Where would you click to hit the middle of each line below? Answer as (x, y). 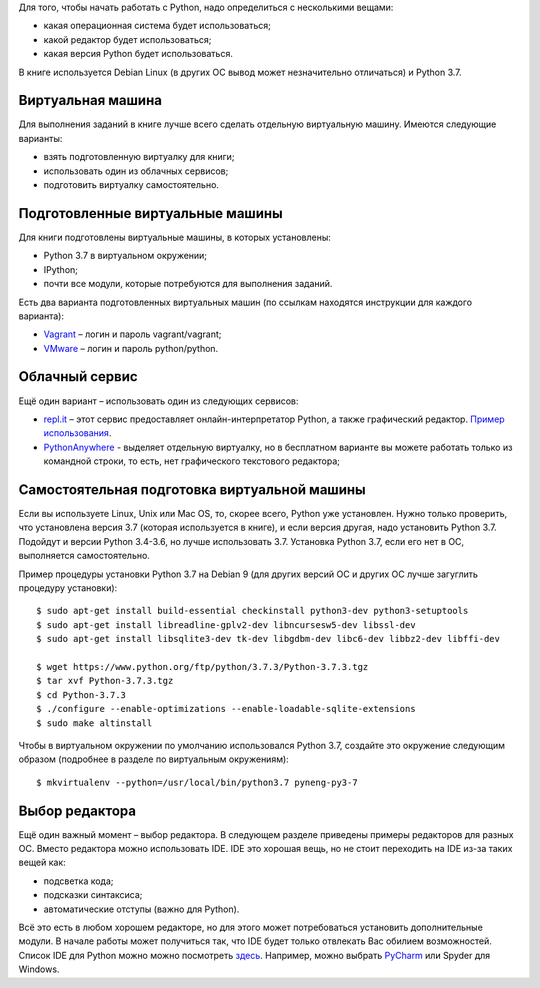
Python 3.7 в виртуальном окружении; (125, 256)
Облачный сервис (78, 376)
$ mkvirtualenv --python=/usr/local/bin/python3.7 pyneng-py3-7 (197, 782)
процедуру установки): (68, 588)
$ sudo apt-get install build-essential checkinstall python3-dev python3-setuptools (252, 611)
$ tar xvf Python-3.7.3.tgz (105, 681)
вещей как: (42, 862)
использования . (77, 433)
